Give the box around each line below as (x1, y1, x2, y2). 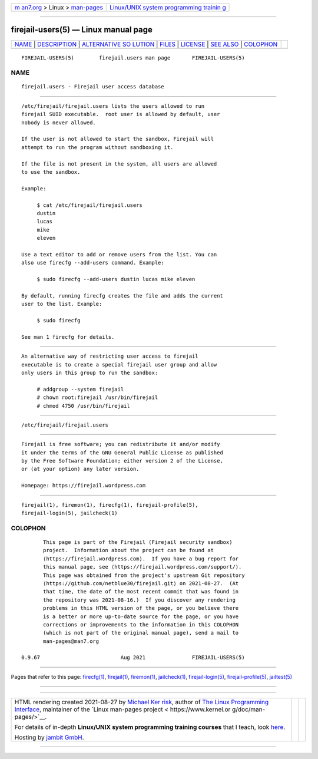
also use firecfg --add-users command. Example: (21, 259, 164, 266)
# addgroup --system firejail (37, 386, 124, 392)
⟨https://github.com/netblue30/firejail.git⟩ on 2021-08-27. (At (43, 580, 239, 586)
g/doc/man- (231, 705, 266, 714)
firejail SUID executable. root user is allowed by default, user (21, 111, 220, 118)
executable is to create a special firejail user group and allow (21, 361, 217, 368)
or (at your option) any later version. (21, 466, 140, 473)
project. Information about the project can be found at (43, 547, 214, 554)
